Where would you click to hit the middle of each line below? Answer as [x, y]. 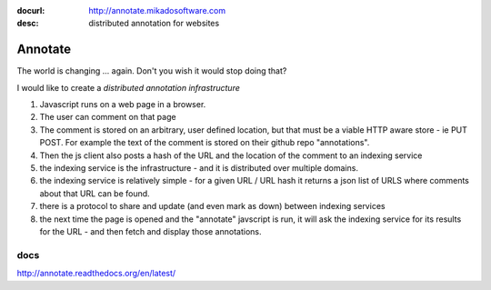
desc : [28, 24]
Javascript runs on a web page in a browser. [123, 105]
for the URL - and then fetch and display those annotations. [150, 231]
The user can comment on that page [108, 117]
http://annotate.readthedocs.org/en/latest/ [96, 274]
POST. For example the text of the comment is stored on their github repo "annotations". [205, 143]
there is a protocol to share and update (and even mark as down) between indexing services [212, 206]
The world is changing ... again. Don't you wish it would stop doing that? [152, 71]
